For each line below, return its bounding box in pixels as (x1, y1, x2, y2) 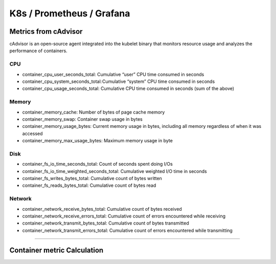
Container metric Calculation (9, 246, 104, 254)
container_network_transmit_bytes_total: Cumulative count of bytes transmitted (22, 220, 189, 226)
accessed (22, 130, 43, 137)
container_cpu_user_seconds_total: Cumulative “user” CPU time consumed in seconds (22, 71, 204, 77)
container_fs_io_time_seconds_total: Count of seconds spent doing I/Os (22, 161, 173, 167)
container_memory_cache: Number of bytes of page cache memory (22, 109, 165, 115)
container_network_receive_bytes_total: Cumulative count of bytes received (22, 206, 182, 212)
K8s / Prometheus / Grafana (9, 8, 130, 19)
